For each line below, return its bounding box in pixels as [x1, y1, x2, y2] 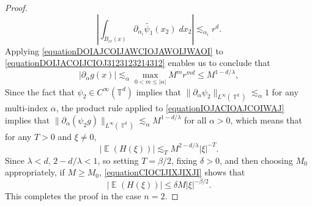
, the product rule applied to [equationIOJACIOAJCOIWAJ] [56, 101, 284, 114]
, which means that [230, 113, 302, 126]
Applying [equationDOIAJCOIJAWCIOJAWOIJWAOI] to [5, 44, 223, 57]
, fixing [171, 153, 198, 166]
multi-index [5, 101, 48, 114]
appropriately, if [5, 166, 65, 178]
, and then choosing [219, 153, 293, 166]
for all [184, 113, 207, 126]
